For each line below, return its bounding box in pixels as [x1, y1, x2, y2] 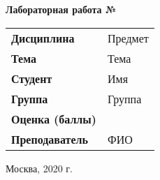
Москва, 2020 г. [6, 160, 73, 175]
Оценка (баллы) [11, 110, 96, 127]
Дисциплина [11, 29, 75, 46]
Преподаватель [11, 130, 88, 147]
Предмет [107, 29, 149, 46]
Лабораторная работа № [6, 2, 117, 16]
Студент [11, 70, 52, 87]
